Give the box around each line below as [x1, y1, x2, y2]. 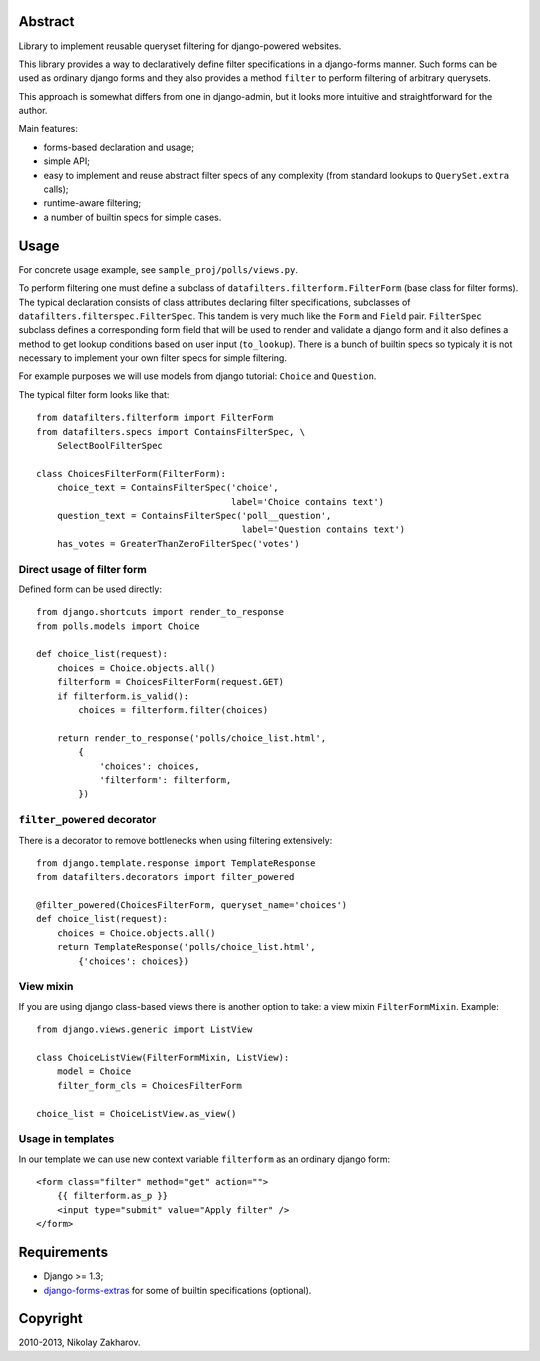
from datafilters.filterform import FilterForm [36, 412, 274, 424]
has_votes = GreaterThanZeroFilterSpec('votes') [56, 538, 300, 549]
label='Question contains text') [241, 524, 406, 535]
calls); [43, 183, 69, 195]
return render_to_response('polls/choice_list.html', [56, 732, 327, 744]
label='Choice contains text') [230, 496, 385, 507]
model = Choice [56, 1066, 132, 1077]
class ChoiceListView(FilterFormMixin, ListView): [36, 1051, 290, 1063]
